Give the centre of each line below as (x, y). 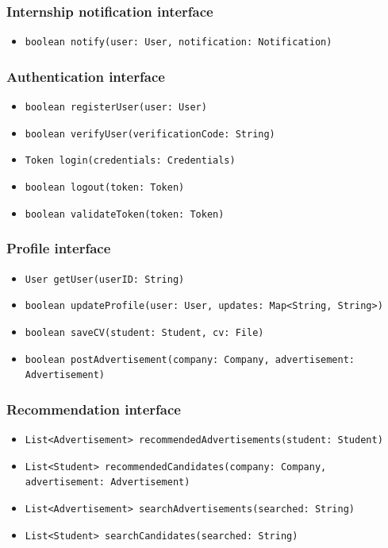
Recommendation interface (94, 409)
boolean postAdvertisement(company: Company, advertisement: (190, 359)
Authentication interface (86, 76)
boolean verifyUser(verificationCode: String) (150, 134)
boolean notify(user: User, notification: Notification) (179, 42)
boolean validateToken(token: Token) (125, 214)
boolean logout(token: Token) (105, 188)
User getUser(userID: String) (105, 279)
